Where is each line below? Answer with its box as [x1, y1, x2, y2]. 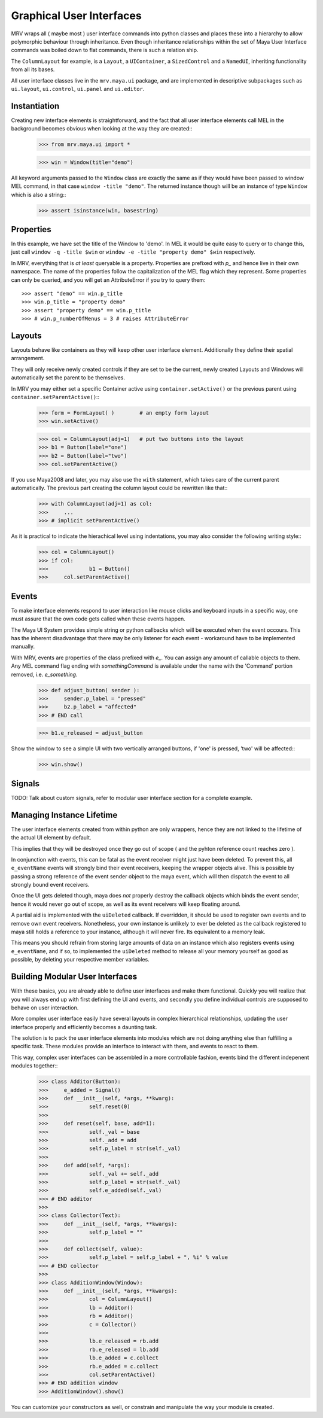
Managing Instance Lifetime [11, 810, 118, 820]
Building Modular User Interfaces [11, 972, 138, 982]
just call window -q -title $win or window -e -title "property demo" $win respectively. [11, 248, 255, 255]
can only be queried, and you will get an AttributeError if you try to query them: [11, 276, 206, 284]
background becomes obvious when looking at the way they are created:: [11, 125, 193, 132]
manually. [11, 643, 35, 650]
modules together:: [11, 1062, 58, 1069]
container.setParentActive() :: [11, 393, 100, 400]
